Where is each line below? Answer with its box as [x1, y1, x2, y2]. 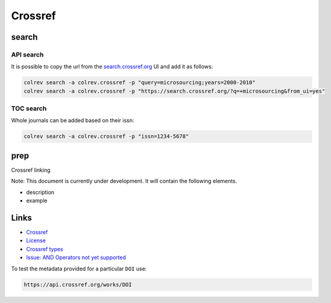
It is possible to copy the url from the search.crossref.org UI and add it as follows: [11, 63, 213, 70]
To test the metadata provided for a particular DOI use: [11, 265, 147, 272]
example [26, 197, 48, 204]
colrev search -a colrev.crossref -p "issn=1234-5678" [23, 133, 189, 140]
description [26, 189, 55, 196]
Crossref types [26, 245, 63, 252]
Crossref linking [11, 166, 51, 173]
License [26, 237, 46, 244]
